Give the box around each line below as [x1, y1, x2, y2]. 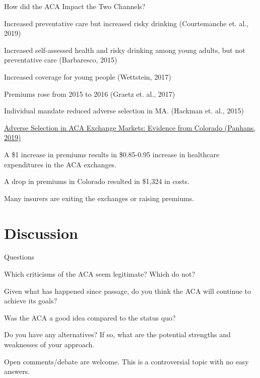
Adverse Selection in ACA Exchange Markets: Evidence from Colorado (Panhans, [4, 122, 256, 133]
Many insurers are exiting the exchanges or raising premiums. [4, 193, 194, 203]
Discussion [4, 222, 78, 243]
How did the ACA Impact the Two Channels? [4, 1, 146, 11]
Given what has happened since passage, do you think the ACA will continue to [4, 285, 251, 296]
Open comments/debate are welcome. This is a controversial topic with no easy [4, 356, 249, 366]
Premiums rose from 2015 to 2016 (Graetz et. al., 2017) [4, 88, 175, 99]
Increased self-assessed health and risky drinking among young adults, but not [4, 44, 245, 55]
